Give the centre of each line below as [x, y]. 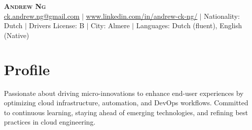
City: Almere [110, 25]
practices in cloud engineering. [50, 122]
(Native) [17, 35]
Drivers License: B [56, 25]
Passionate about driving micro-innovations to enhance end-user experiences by [124, 93]
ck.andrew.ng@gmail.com [42, 16]
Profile [27, 69]
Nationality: [222, 16]
